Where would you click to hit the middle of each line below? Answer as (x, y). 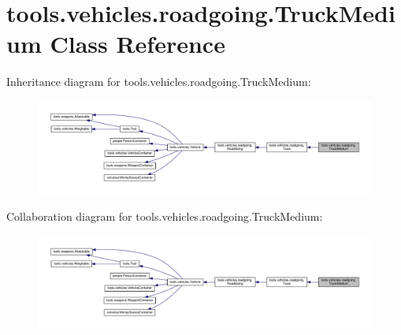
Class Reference (137, 44)
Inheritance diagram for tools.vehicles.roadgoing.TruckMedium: (159, 82)
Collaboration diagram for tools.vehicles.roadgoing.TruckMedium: (165, 216)
